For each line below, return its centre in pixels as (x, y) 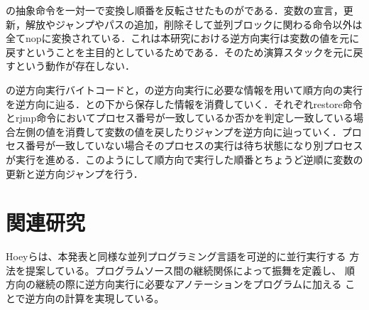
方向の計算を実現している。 (100, 298)
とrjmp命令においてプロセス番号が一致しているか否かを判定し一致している (180, 118)
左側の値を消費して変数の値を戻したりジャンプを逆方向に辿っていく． (178, 131)
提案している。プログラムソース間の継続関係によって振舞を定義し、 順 (190, 270)
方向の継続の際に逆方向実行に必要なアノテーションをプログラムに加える (174, 284)
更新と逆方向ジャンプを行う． (75, 173)
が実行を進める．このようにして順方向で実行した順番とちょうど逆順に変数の (184, 159)
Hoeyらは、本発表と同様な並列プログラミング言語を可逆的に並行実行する (176, 256)
